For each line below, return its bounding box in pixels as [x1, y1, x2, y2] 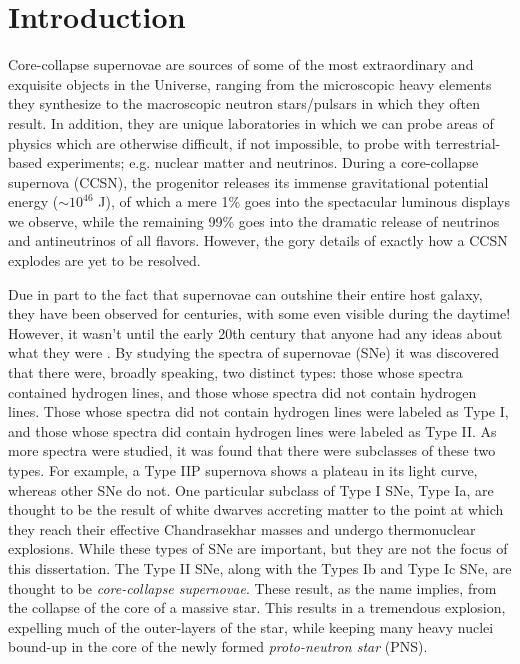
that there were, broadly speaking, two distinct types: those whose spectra [8, 362, 463, 383]
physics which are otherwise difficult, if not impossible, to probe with [8, 132, 431, 153]
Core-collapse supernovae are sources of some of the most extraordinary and [8, 54, 474, 75]
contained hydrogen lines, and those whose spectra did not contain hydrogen [8, 381, 477, 402]
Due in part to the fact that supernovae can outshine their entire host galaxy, [8, 283, 483, 304]
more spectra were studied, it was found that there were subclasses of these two [8, 440, 496, 461]
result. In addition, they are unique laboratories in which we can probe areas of [8, 112, 494, 133]
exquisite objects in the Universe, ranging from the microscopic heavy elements [8, 73, 492, 94]
